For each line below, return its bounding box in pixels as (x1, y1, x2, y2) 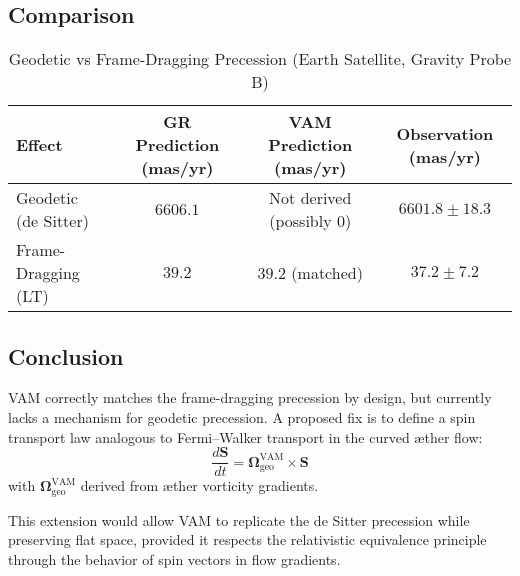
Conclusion (8, 340, 124, 371)
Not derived (269, 186, 352, 210)
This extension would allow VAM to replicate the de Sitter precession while (8, 509, 470, 530)
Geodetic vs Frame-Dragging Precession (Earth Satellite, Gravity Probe (8, 47, 512, 71)
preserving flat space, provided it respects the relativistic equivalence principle (8, 529, 487, 550)
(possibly (269, 209, 332, 233)
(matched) (291, 261, 363, 285)
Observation (396, 121, 494, 145)
